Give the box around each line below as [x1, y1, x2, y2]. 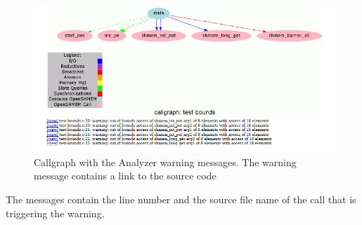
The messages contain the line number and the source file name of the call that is [6, 191, 356, 206]
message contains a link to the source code [34, 168, 216, 183]
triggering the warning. [6, 205, 105, 220]
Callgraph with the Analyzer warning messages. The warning [34, 154, 297, 169]
